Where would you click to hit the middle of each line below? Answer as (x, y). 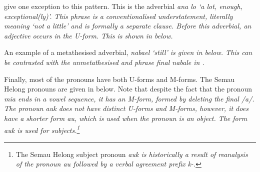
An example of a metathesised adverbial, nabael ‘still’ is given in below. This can (128, 52)
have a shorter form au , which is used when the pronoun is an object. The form (126, 118)
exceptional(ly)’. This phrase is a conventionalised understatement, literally (118, 16)
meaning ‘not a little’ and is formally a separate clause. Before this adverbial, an (128, 26)
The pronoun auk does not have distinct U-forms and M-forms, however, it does (126, 108)
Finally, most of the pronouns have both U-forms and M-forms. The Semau (119, 79)
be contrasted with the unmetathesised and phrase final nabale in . (104, 62)
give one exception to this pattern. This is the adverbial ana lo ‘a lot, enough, (123, 6)
